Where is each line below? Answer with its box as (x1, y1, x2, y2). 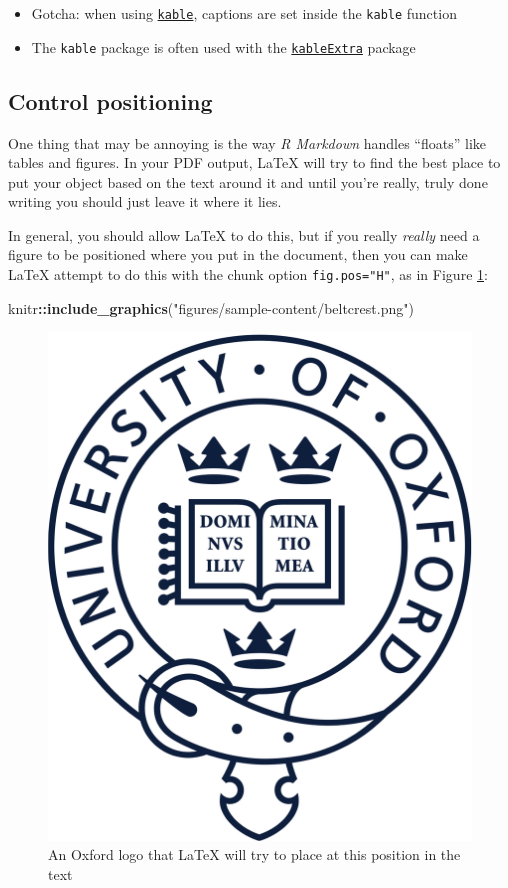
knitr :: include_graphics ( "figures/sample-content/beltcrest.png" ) (8, 297, 414, 318)
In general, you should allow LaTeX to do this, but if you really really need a (8, 224, 480, 245)
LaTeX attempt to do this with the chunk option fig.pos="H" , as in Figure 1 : (8, 264, 488, 285)
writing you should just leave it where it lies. (8, 191, 282, 212)
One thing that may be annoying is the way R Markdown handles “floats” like (8, 132, 486, 153)
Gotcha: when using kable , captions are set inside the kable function (31, 3, 457, 23)
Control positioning (8, 85, 213, 116)
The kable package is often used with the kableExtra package (31, 36, 416, 57)
